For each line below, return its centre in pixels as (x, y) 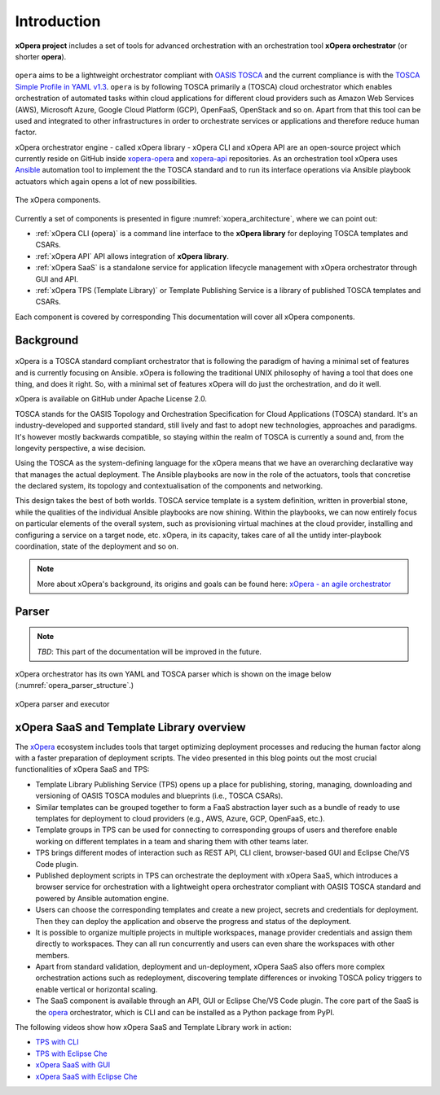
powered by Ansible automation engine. (102, 898)
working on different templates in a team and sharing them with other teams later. (172, 841)
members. (53, 955)
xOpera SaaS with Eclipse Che (86, 1076)
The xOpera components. (58, 200)
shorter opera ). (41, 56)
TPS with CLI (57, 1042)
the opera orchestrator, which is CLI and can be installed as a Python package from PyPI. (185, 1012)
